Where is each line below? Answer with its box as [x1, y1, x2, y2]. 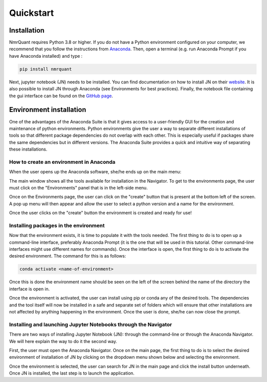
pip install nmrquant [19, 66, 72, 72]
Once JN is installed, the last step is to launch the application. [9, 370, 134, 376]
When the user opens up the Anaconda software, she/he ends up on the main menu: [9, 169, 181, 175]
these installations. [9, 146, 47, 153]
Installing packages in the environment [9, 222, 105, 229]
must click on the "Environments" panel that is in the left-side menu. [9, 185, 148, 191]
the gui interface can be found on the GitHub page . [9, 93, 113, 99]
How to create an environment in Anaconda [9, 158, 116, 165]
